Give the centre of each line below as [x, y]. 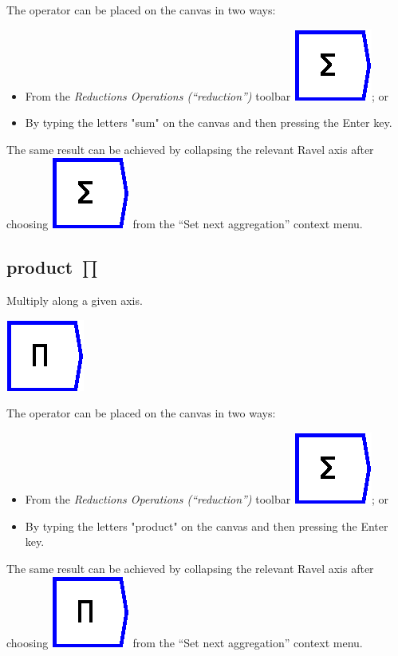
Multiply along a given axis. [75, 300]
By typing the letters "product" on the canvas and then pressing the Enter [207, 526]
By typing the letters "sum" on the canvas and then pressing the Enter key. [209, 123]
